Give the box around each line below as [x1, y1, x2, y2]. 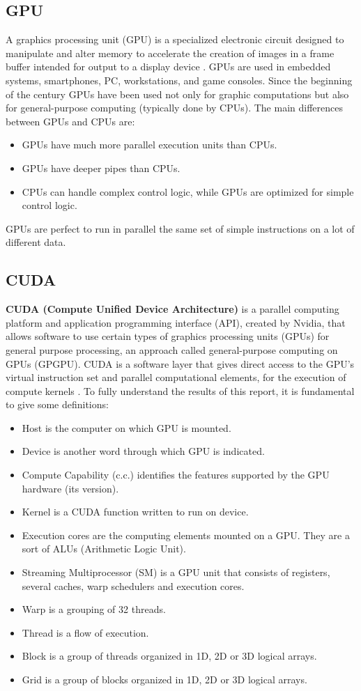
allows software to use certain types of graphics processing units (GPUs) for [6, 329, 330, 343]
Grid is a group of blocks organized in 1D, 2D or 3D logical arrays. [22, 672, 307, 686]
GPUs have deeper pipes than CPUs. [22, 160, 180, 175]
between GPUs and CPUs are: [6, 114, 135, 128]
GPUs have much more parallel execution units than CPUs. [22, 137, 277, 152]
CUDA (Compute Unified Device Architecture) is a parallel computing [6, 302, 339, 316]
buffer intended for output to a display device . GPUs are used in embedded [6, 59, 331, 74]
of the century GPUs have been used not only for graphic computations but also [6, 86, 349, 101]
